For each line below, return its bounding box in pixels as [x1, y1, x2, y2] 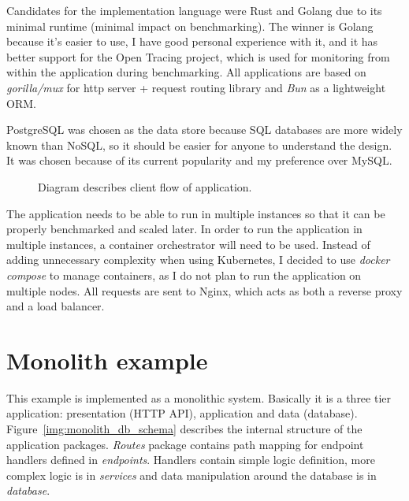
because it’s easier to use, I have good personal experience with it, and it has [6, 33, 378, 50]
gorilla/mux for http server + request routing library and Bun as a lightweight [6, 79, 386, 95]
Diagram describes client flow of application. [38, 178, 252, 195]
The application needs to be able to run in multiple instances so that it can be [6, 205, 385, 221]
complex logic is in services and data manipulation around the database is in [6, 466, 377, 483]
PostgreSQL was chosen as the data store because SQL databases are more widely [6, 121, 403, 138]
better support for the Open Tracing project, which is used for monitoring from [6, 48, 390, 65]
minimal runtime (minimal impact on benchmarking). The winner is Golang [6, 17, 374, 34]
